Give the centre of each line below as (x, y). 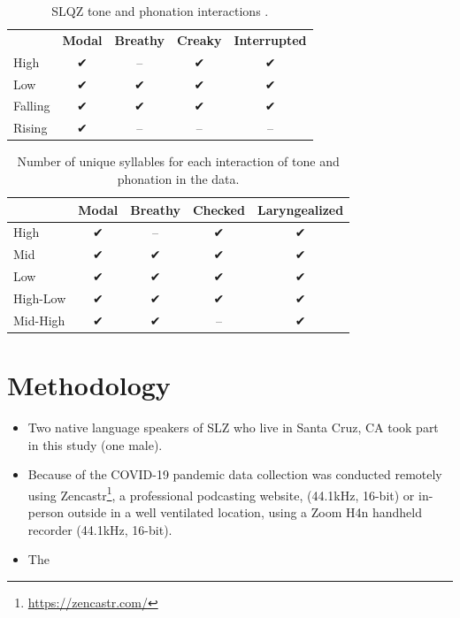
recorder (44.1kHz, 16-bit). (100, 529)
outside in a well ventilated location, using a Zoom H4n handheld (245, 511)
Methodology (89, 385)
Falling (32, 106)
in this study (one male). (95, 444)
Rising (31, 128)
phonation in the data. (178, 178)
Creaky (199, 39)
